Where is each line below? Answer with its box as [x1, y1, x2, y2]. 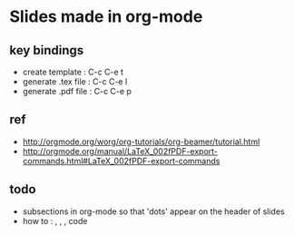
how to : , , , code [22, 215, 88, 226]
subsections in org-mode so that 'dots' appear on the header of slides [22, 206, 285, 217]
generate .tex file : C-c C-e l [22, 76, 128, 87]
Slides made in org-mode [9, 6, 203, 27]
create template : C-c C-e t [22, 66, 124, 77]
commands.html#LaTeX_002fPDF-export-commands [22, 155, 220, 166]
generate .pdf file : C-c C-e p [22, 86, 132, 96]
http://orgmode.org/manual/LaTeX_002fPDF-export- [22, 145, 219, 156]
